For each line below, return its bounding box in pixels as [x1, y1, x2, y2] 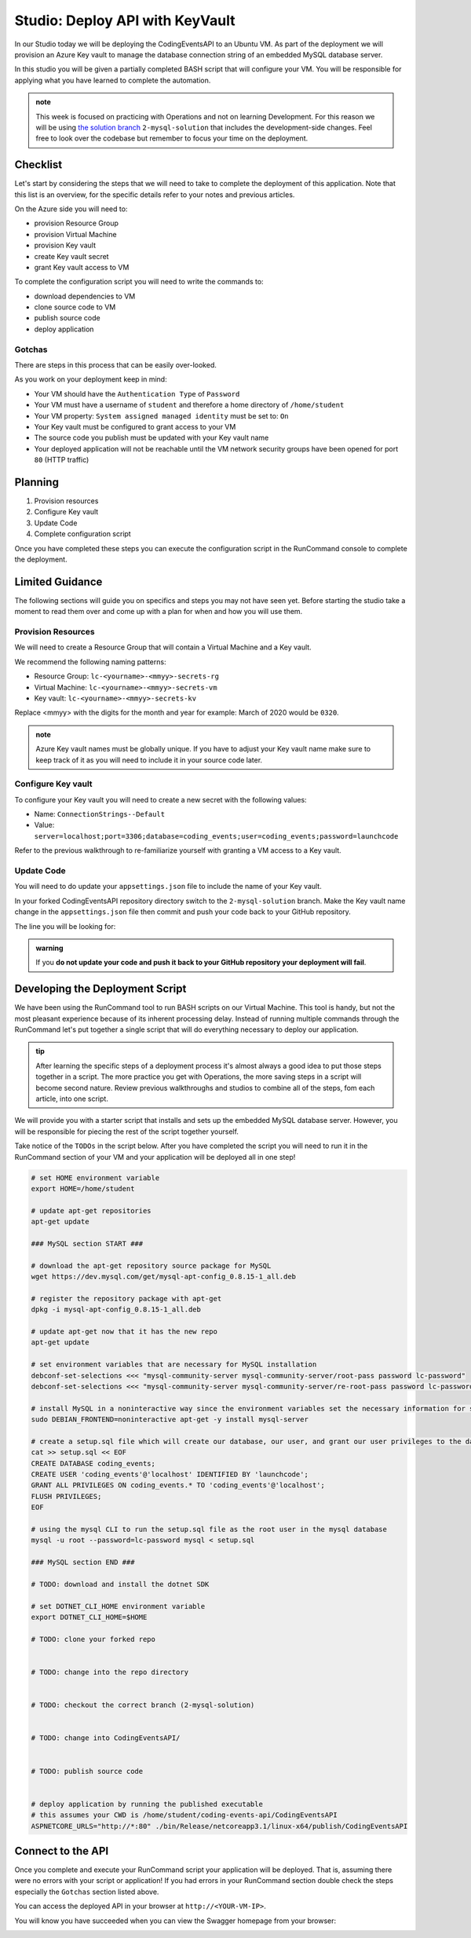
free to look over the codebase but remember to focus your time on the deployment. [35, 133, 309, 143]
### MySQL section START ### [31, 1239, 144, 1248]
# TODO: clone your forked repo [31, 1634, 156, 1644]
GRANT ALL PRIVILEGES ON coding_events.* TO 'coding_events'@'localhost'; [31, 1481, 326, 1490]
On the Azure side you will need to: [14, 204, 128, 214]
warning [35, 943, 64, 953]
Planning [14, 475, 59, 488]
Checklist [14, 158, 63, 172]
